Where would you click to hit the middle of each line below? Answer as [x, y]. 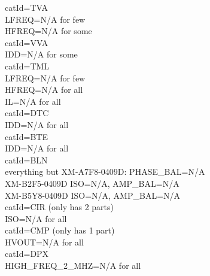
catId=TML [27, 66]
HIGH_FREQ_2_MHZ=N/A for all [73, 266]
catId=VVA [27, 42]
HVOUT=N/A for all [44, 242]
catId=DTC [27, 113]
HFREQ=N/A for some [48, 31]
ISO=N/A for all [36, 218]
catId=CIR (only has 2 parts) [59, 207]
